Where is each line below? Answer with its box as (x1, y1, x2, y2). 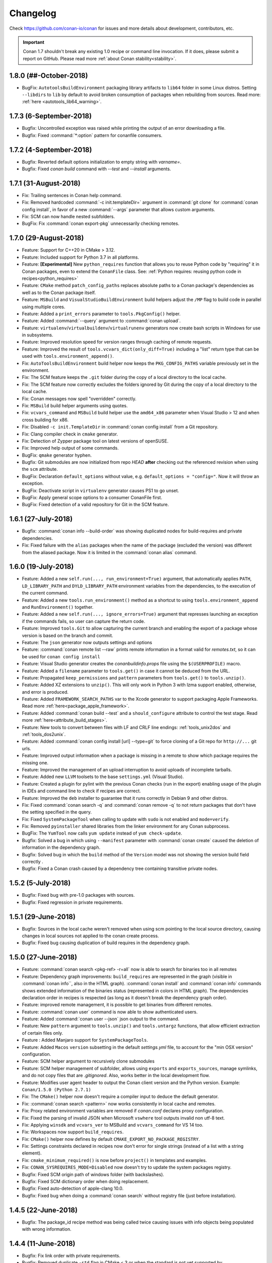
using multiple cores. (22, 304, 65, 310)
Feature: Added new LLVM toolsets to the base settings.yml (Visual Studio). (22, 773, 184, 780)
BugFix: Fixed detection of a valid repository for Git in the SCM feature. (22, 502, 169, 508)
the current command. (22, 590, 69, 596)
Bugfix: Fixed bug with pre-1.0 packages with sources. (22, 892, 135, 898)
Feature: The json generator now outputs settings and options (22, 639, 152, 645)
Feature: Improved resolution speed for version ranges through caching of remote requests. (22, 339, 213, 345)
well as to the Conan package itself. (22, 289, 96, 296)
